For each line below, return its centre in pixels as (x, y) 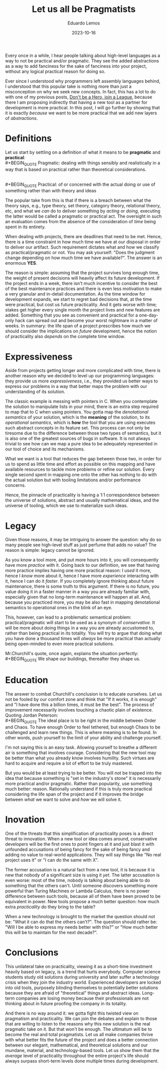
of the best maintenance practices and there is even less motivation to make (83, 289)
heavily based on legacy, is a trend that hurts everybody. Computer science (83, 972)
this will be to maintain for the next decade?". (52, 932)
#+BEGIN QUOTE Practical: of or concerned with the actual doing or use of (80, 185)
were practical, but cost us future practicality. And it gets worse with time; (81, 305)
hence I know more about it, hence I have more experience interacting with (82, 576)
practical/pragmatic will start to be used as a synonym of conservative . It (80, 623)
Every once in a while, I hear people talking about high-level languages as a (83, 55)
